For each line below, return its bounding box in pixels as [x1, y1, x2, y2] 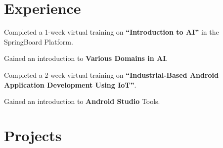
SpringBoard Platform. [4, 36, 73, 47]
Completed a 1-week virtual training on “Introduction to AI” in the [4, 27, 219, 37]
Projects [4, 125, 62, 145]
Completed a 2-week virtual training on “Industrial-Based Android [4, 69, 219, 80]
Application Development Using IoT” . [4, 79, 136, 90]
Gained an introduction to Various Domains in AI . [4, 53, 168, 63]
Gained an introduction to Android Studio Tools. [4, 96, 160, 106]
